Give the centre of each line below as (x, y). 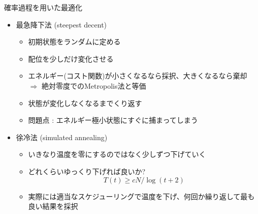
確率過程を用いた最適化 (43, 7)
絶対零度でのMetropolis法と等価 (94, 85)
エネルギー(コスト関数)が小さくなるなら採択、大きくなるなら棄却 (138, 76)
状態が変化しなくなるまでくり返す (85, 103)
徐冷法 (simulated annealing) (62, 137)
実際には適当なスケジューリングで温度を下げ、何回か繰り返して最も (141, 196)
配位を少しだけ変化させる (71, 58)
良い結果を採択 (53, 206)
